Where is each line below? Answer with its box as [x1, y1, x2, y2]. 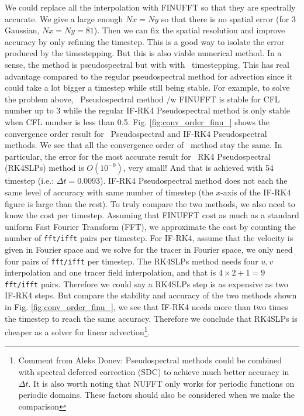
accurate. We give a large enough [5, 12, 123, 25]
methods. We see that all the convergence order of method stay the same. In [5, 139, 282, 151]
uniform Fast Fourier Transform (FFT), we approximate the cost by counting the [5, 220, 296, 232]
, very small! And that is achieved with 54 [123, 161, 274, 174]
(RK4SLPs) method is [5, 161, 84, 174]
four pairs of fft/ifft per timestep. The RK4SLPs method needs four [5, 255, 258, 267]
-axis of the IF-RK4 [220, 185, 291, 198]
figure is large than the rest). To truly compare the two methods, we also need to [5, 197, 295, 209]
